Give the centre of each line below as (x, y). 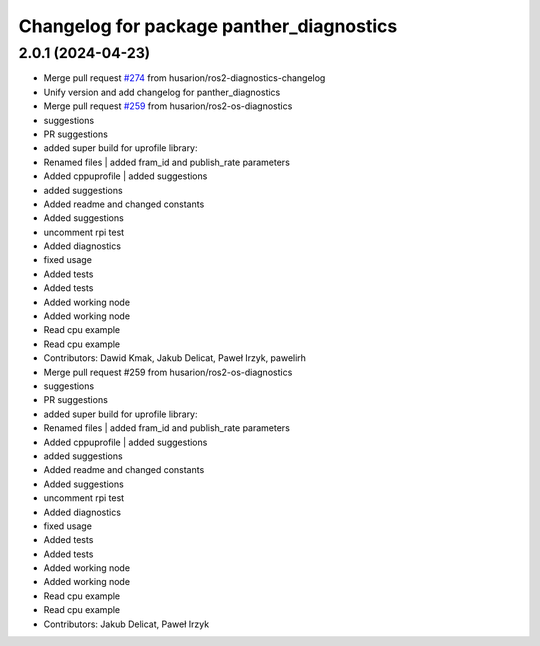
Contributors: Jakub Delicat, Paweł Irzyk (126, 624)
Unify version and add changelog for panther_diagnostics (162, 92)
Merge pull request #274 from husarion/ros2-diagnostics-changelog (184, 78)
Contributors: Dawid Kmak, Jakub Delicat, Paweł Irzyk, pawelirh (175, 358)
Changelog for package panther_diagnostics (208, 26)
